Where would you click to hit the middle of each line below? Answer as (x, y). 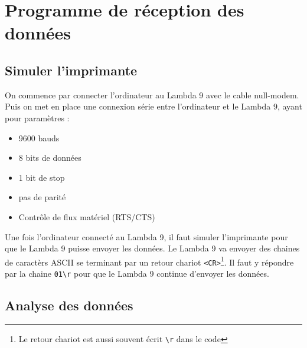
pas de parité (42, 197)
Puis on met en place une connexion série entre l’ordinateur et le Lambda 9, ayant (153, 106)
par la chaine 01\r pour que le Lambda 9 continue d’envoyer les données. (137, 274)
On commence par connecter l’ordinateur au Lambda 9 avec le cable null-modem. (152, 95)
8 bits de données (50, 158)
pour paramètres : (37, 117)
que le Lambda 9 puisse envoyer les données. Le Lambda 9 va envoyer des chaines (152, 248)
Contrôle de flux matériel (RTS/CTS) (87, 216)
